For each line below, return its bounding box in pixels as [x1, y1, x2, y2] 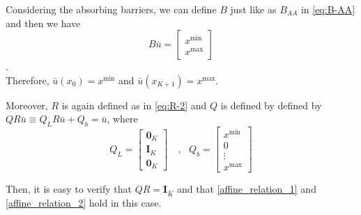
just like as [230, 2, 277, 16]
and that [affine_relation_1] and [176, 182, 316, 196]
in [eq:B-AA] [300, 2, 355, 16]
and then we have [6, 15, 81, 30]
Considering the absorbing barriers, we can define [6, 2, 217, 16]
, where [107, 111, 138, 126]
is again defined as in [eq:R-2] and [61, 97, 207, 112]
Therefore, [6, 72, 49, 87]
